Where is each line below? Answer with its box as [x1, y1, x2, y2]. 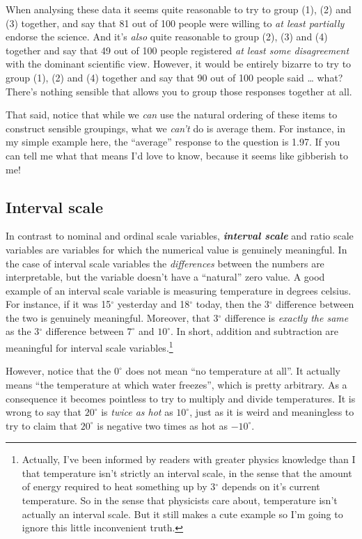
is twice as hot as [101, 405, 173, 419]
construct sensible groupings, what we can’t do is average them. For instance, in [6, 120, 345, 135]
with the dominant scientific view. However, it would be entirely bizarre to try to [6, 56, 352, 71]
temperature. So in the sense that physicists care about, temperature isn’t [22, 493, 338, 508]
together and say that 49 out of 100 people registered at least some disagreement [6, 42, 349, 57]
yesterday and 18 [117, 297, 190, 311]
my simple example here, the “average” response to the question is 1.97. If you [6, 134, 340, 149]
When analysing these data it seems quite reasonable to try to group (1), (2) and [6, 2, 352, 16]
